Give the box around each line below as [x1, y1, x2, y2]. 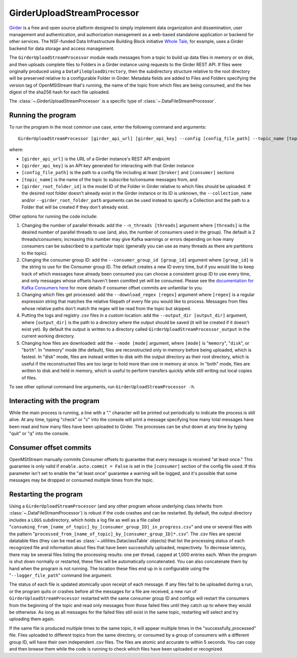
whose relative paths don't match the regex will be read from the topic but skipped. [21, 305, 192, 311]
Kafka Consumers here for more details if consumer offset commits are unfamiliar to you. [21, 284, 203, 290]
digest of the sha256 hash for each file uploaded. [9, 89, 110, 95]
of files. [21, 375, 37, 380]
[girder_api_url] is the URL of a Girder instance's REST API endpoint [21, 156, 170, 162]
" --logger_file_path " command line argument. [9, 572, 112, 578]
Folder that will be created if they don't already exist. [21, 204, 129, 210]
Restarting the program [9, 490, 83, 498]
